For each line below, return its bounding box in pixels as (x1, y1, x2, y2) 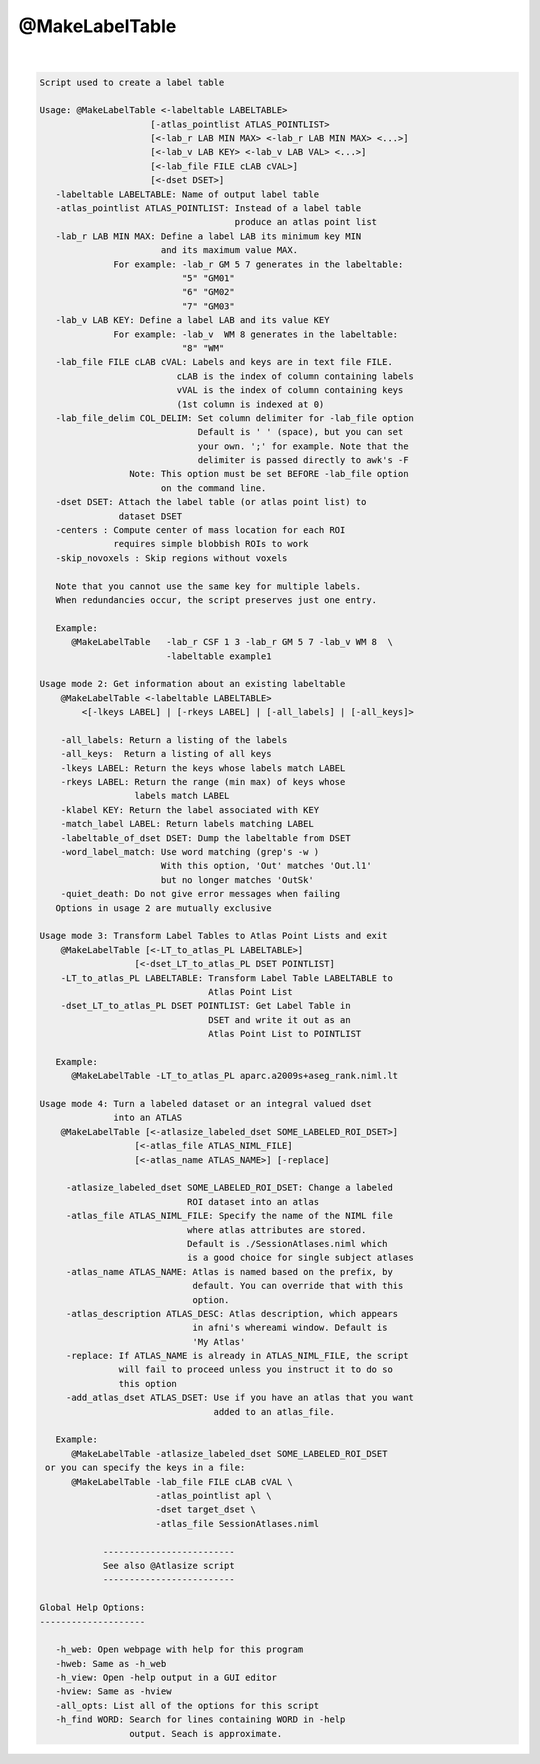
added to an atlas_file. (213, 1406, 335, 1417)
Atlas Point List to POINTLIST (208, 1028, 362, 1040)
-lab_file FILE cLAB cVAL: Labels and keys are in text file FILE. (55, 356, 394, 368)
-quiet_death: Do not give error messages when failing (60, 888, 341, 900)
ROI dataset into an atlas (186, 1196, 320, 1207)
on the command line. (160, 482, 267, 494)
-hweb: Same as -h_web (55, 1658, 167, 1669)
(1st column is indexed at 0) (176, 398, 325, 410)
